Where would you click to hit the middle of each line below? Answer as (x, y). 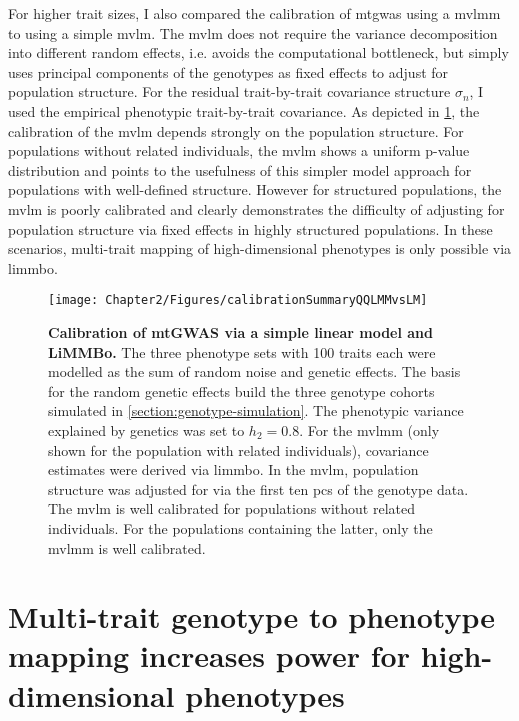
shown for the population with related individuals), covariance (238, 449)
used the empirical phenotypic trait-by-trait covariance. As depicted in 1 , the (244, 110)
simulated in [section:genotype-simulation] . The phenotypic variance (256, 410)
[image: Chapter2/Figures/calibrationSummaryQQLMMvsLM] (238, 300)
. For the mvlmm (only (369, 429)
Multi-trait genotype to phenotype (251, 616)
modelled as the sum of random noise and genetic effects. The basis (254, 371)
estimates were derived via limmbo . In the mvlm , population (233, 469)
